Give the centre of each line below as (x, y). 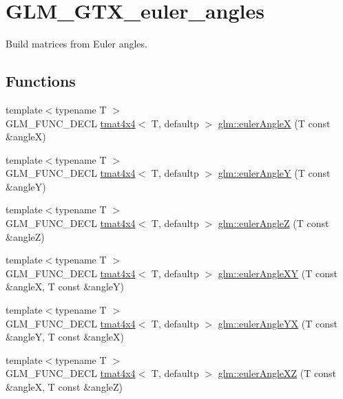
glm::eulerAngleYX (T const (278, 323)
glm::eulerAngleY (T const (274, 173)
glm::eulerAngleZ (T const (273, 223)
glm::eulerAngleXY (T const (278, 273)
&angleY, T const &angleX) (65, 337)
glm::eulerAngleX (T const (274, 123)
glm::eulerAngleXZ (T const (277, 373)
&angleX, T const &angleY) (65, 287)
